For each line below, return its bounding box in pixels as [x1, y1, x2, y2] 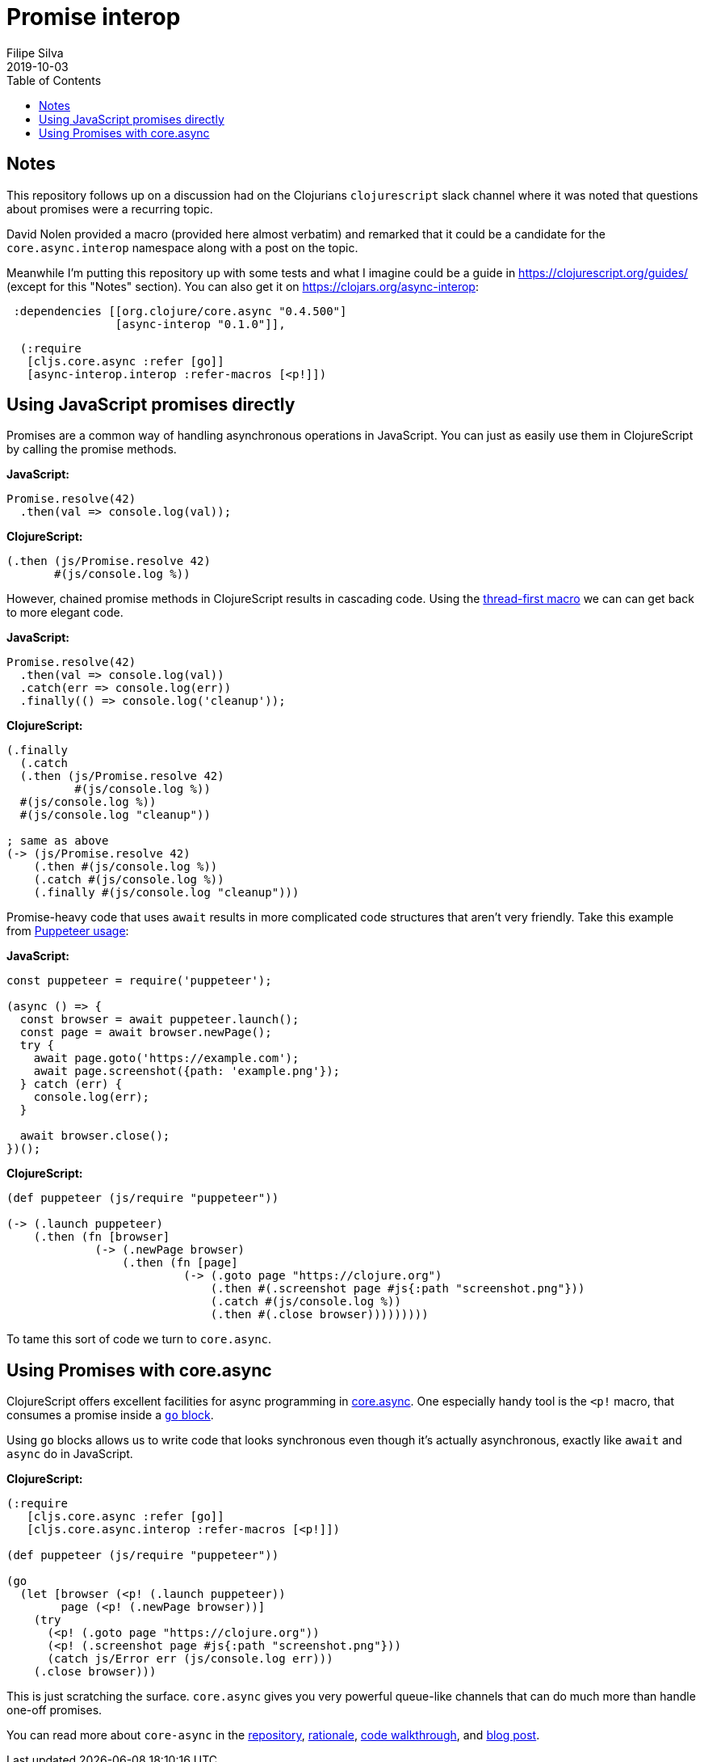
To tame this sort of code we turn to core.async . [6, 1332, 272, 1347]
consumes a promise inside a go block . [6, 1408, 214, 1423]
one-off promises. [6, 1703, 103, 1718]
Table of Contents [6, 73, 102, 87]
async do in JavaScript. [6, 1447, 133, 1461]
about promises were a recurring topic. [6, 201, 213, 216]
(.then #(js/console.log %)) [33, 860, 218, 874]
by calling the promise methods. [6, 442, 177, 457]
